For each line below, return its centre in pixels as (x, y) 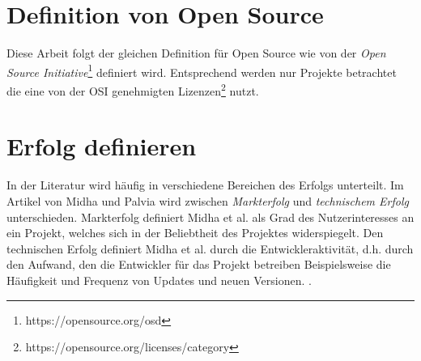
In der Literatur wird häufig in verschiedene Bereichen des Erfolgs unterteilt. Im (205, 185)
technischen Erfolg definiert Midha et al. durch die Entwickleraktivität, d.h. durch (210, 248)
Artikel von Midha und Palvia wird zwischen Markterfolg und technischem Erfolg (208, 200)
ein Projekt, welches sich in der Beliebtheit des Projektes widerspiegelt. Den (195, 233)
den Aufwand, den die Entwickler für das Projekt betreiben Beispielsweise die (199, 264)
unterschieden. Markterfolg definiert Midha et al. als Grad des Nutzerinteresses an (210, 217)
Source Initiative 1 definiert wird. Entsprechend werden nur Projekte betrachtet (202, 70)
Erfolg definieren (102, 146)
